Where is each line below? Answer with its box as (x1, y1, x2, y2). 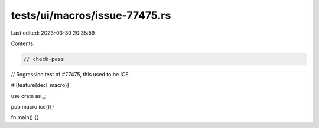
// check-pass (23, 56, 64, 62)
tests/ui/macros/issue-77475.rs (11, 9, 171, 22)
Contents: (11, 40, 35, 47)
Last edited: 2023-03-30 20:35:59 (11, 29, 95, 36)
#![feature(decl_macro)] (11, 82, 69, 89)
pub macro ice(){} (11, 103, 54, 110)
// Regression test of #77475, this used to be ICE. (11, 70, 131, 78)
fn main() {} (11, 114, 40, 121)
